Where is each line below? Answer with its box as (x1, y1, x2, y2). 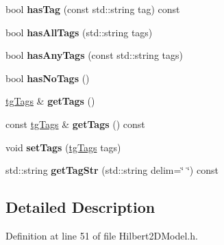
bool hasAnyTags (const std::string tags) (5, 48, 183, 62)
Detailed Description (5, 196, 155, 218)
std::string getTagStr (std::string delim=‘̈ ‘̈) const (5, 163, 219, 177)
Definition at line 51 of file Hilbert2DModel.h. (5, 228, 198, 242)
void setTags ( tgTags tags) (5, 140, 121, 154)
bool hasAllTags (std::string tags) (5, 25, 153, 39)
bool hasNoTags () (5, 70, 90, 85)
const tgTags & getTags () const (5, 116, 145, 131)
